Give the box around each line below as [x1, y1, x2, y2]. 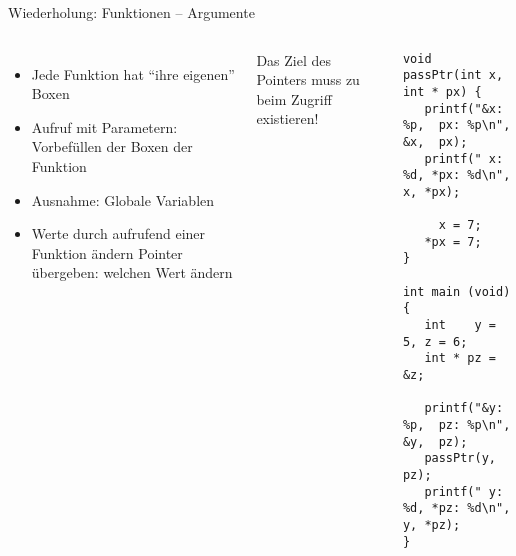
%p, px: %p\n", [402, 118, 511, 133]
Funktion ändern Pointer [31, 242, 183, 263]
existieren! [256, 108, 319, 129]
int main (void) [402, 284, 511, 299]
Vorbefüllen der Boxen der [31, 136, 193, 157]
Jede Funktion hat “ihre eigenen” [31, 63, 235, 84]
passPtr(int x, [402, 68, 504, 83]
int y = [424, 318, 496, 333]
